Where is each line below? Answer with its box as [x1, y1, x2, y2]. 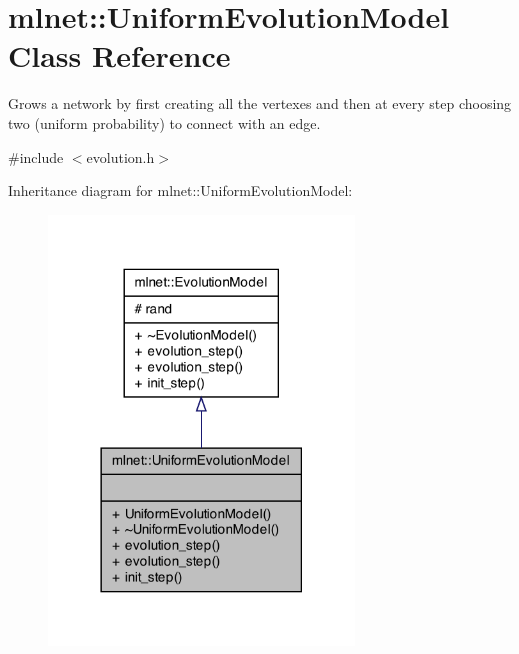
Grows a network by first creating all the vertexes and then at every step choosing [8, 93, 512, 114]
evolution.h [86, 146, 155, 167]
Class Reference [8, 35, 231, 76]
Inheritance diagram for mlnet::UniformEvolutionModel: [8, 180, 353, 201]
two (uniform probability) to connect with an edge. [8, 112, 321, 133]
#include [8, 146, 64, 167]
